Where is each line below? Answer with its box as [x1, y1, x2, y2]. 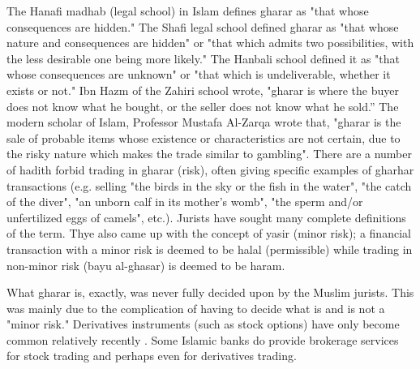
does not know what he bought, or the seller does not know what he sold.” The [6, 97, 399, 114]
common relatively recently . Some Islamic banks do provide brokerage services [6, 331, 399, 348]
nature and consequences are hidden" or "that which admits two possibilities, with [6, 34, 414, 51]
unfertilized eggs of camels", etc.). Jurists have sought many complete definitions [6, 208, 406, 225]
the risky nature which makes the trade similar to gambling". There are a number [6, 145, 412, 162]
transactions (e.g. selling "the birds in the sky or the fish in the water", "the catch [6, 177, 412, 194]
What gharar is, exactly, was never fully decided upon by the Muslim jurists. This [6, 284, 414, 301]
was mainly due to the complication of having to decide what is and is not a [6, 299, 385, 316]
